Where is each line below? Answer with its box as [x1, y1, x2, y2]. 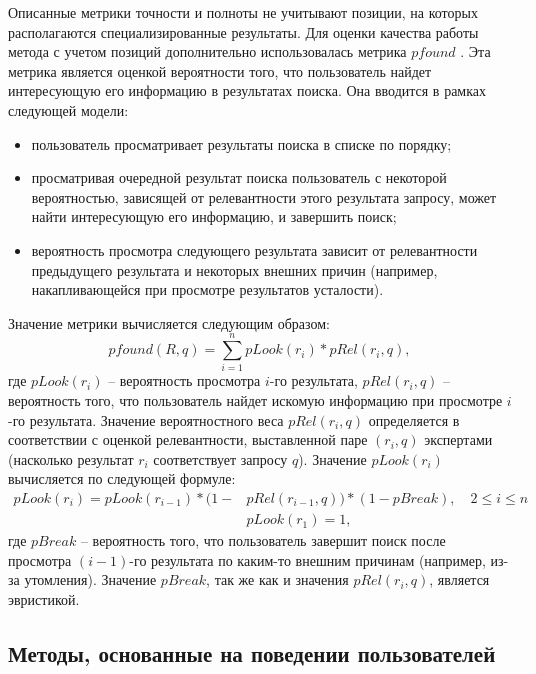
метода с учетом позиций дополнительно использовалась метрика [8, 41, 407, 62]
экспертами [424, 429, 493, 450]
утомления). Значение [24, 569, 157, 590]
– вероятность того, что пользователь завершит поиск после [80, 530, 446, 551]
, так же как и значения [206, 569, 349, 590]
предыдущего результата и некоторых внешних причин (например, [31, 259, 438, 280]
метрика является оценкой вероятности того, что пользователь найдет [8, 60, 432, 81]
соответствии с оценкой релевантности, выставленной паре [8, 429, 368, 450]
